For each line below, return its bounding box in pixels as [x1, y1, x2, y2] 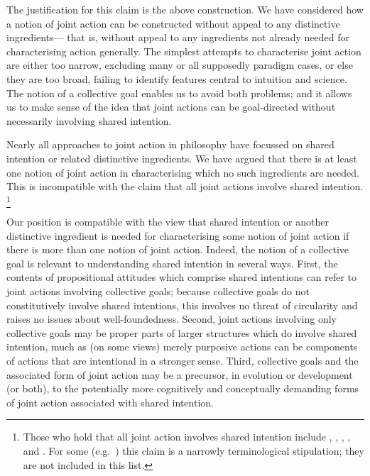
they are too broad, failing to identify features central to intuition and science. [6, 71, 347, 86]
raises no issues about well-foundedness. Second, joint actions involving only [6, 311, 337, 326]
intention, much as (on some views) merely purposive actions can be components [6, 339, 358, 354]
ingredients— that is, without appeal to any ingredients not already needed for [6, 30, 350, 45]
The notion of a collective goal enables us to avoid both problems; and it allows [6, 85, 352, 100]
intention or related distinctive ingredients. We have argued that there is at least [6, 150, 357, 165]
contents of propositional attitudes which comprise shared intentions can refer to [6, 270, 357, 284]
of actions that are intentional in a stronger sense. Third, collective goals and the [6, 353, 359, 367]
